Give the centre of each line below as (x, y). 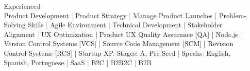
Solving (15, 25)
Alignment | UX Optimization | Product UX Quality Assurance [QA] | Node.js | (123, 34)
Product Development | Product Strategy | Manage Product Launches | (110, 15)
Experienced (22, 6)
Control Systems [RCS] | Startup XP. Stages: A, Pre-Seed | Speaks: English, (117, 53)
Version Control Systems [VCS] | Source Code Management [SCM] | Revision (119, 43)
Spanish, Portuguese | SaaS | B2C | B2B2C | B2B (78, 62)
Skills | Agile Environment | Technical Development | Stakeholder (125, 25)
